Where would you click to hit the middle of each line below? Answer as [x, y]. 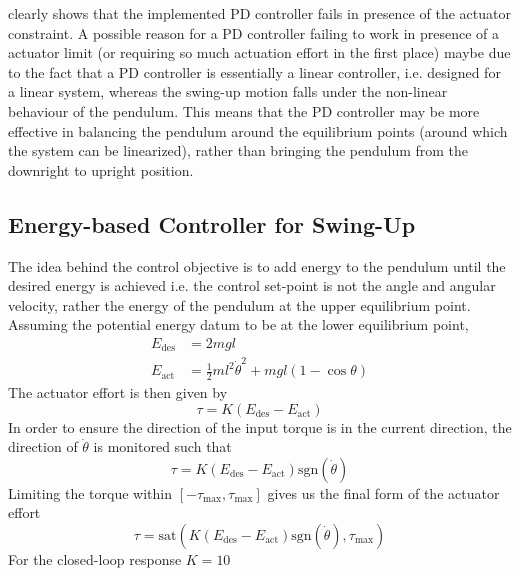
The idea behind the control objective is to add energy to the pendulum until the [257, 265]
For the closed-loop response [95, 558]
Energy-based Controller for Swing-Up [212, 223]
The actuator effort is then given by [118, 391]
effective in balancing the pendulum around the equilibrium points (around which [258, 130]
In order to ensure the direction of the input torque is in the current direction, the [260, 426]
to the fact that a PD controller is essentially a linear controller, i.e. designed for [254, 71]
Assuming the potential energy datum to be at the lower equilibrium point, [238, 324]
